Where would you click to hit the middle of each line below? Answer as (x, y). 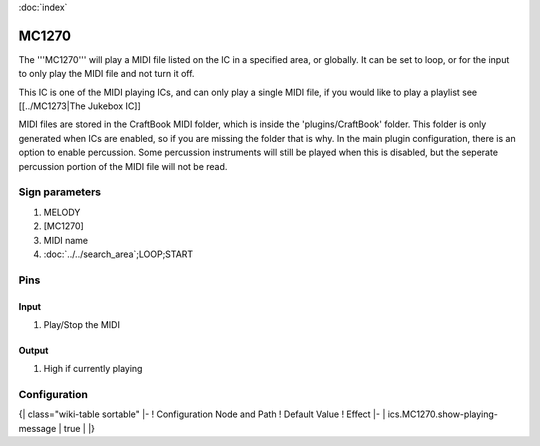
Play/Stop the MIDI (81, 324)
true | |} (79, 428)
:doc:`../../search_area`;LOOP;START (118, 254)
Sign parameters (60, 192)
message (37, 428)
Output (33, 350)
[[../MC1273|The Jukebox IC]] (80, 106)
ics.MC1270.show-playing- (443, 414)
